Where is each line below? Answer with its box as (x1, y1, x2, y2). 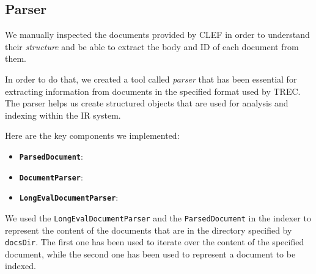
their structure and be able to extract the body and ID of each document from (5, 40, 299, 53)
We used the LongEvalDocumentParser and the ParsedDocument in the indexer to (5, 211, 311, 224)
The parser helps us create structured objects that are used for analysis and (5, 97, 288, 109)
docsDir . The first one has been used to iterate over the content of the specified (5, 235, 304, 248)
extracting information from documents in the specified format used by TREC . (5, 84, 301, 97)
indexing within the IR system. (5, 108, 121, 121)
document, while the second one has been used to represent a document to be (5, 247, 296, 260)
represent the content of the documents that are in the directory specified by (5, 223, 292, 236)
